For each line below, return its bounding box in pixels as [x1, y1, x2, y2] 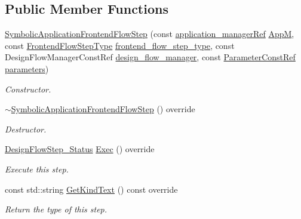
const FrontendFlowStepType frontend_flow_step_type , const [5, 39, 235, 51]
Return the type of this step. [5, 203, 107, 215]
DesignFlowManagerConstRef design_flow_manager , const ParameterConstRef [5, 51, 296, 63]
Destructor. [5, 122, 47, 135]
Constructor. [5, 82, 51, 95]
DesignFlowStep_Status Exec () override [5, 143, 155, 155]
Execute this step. [5, 162, 69, 175]
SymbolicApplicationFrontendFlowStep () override [11, 103, 195, 115]
